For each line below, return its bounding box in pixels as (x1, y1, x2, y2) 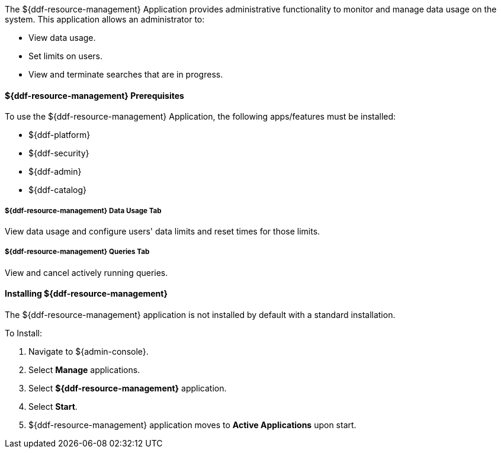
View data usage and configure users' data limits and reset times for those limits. (5, 226, 320, 236)
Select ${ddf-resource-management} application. (28, 383, 227, 393)
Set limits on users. (28, 51, 102, 61)
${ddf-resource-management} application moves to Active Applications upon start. (28, 420, 357, 430)
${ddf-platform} (28, 130, 91, 140)
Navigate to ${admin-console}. (28, 346, 149, 356)
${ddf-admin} (28, 166, 82, 177)
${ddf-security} (28, 148, 89, 159)
